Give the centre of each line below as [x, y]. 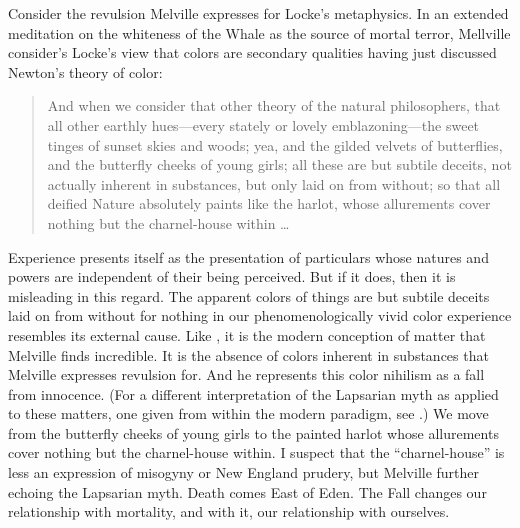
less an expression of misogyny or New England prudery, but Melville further [244, 472]
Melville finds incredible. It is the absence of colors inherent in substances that [248, 354]
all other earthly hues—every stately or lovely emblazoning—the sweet [263, 124]
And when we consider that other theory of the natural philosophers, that [274, 105]
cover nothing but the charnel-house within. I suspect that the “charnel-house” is [256, 452]
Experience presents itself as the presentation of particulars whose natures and [248, 256]
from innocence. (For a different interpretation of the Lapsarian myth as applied [253, 393]
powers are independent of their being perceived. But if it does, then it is [232, 276]
